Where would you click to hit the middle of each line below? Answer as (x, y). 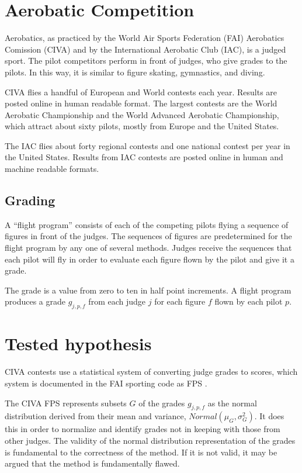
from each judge (117, 301)
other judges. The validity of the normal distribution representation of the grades (150, 440)
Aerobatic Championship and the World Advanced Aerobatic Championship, (142, 114)
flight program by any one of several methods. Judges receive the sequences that (148, 248)
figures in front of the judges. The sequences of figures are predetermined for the (148, 236)
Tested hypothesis (78, 343)
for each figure (180, 301)
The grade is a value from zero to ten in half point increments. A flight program (148, 290)
